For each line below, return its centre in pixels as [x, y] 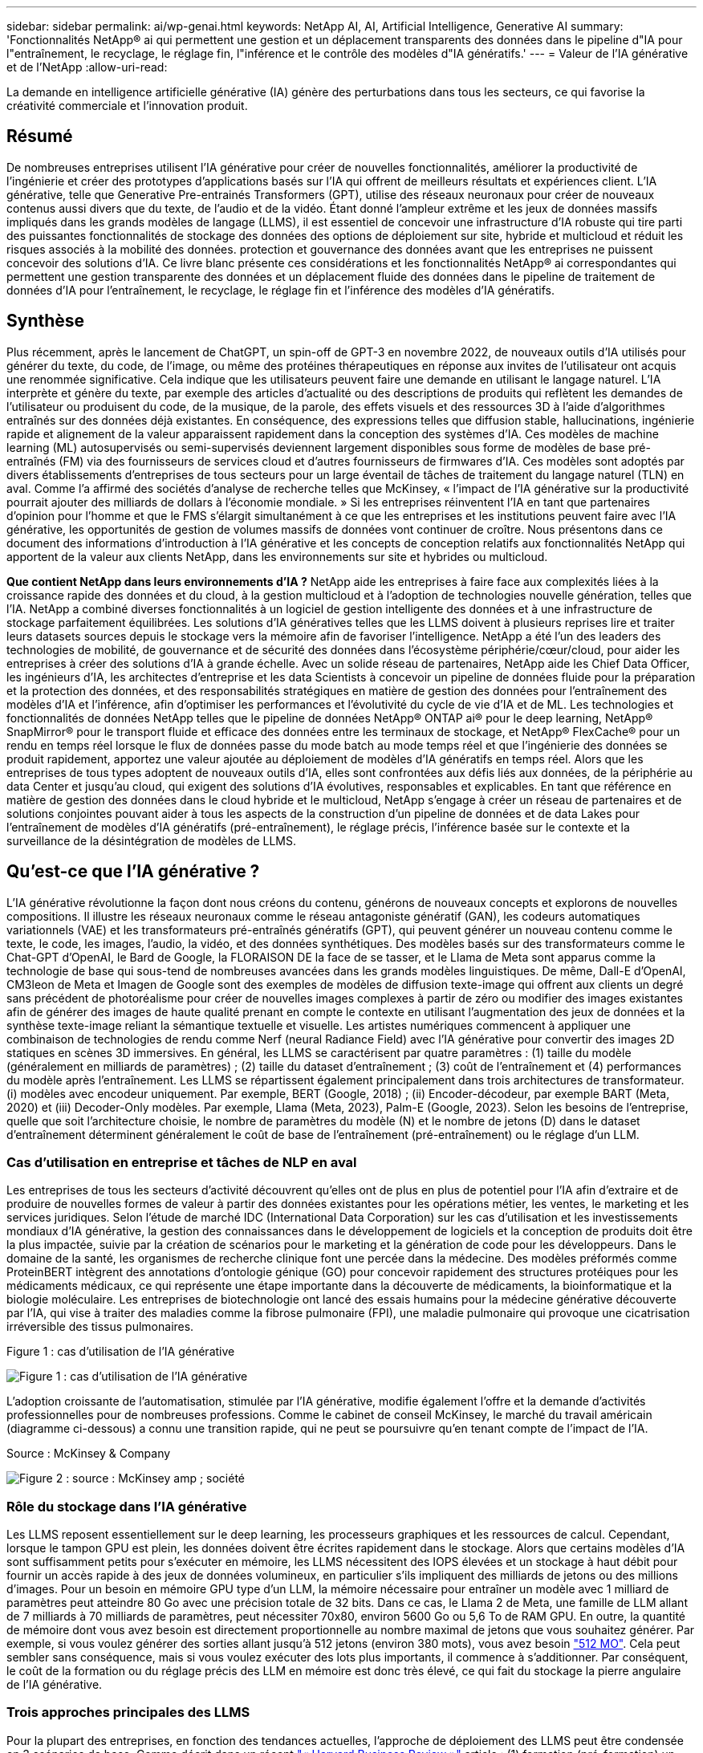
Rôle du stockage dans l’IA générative [127, 1506]
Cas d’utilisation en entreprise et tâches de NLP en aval [182, 1162]
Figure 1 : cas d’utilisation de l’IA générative [121, 1352]
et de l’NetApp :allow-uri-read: [87, 67]
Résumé [40, 136]
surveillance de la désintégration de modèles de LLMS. [151, 840]
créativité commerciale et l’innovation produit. [127, 106]
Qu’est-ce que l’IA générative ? [133, 872]
